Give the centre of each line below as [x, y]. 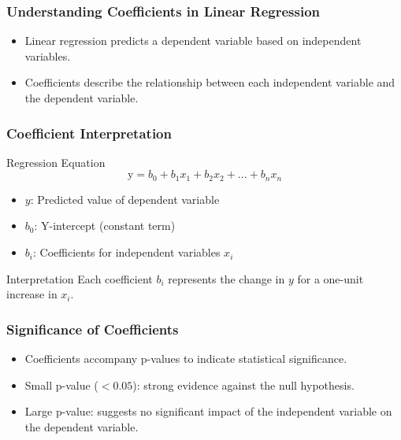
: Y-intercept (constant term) [105, 226]
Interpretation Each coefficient [80, 278]
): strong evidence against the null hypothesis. [243, 385]
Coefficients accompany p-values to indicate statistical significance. [186, 359]
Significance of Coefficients [93, 329]
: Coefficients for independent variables [126, 252]
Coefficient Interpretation [89, 133]
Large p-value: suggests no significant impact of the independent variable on [208, 411]
